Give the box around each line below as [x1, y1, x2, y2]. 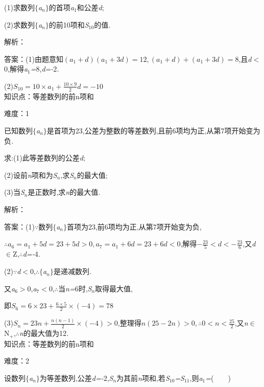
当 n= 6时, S [58, 283, 92, 293]
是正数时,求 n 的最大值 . [28, 187, 101, 197]
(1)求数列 [4, 2, 35, 12]
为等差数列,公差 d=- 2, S [39, 372, 113, 383]
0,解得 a [4, 63, 28, 74]
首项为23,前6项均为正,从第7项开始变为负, [66, 221, 202, 232]
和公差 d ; [77, 2, 104, 12]
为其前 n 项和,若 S [116, 372, 170, 383]
